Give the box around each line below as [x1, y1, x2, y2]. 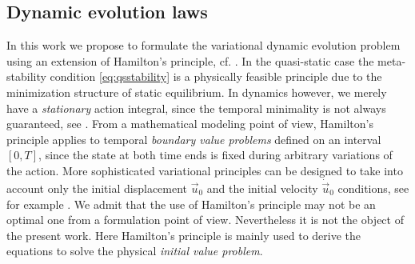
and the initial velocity [206, 179, 318, 196]
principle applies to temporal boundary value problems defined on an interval [6, 130, 381, 147]
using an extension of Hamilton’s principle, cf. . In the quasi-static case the [6, 52, 374, 69]
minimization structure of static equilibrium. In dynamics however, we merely [6, 83, 387, 100]
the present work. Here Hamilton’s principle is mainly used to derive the [6, 226, 361, 243]
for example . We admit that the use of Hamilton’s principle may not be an [6, 195, 376, 212]
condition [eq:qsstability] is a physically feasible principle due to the [50, 68, 382, 85]
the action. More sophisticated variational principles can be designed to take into [6, 162, 403, 178]
